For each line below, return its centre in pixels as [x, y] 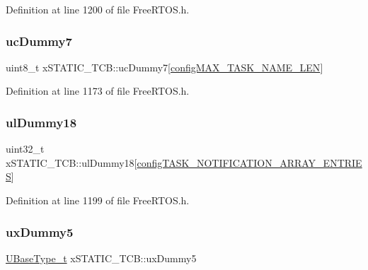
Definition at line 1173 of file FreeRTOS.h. [98, 91]
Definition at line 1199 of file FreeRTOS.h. [98, 200]
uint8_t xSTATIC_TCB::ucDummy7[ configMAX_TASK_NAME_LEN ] [165, 67]
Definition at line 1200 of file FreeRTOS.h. [98, 9]
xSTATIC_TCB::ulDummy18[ [71, 162]
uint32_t [25, 149]
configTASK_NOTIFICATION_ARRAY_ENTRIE [249, 162]
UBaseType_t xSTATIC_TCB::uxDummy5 [101, 258]
